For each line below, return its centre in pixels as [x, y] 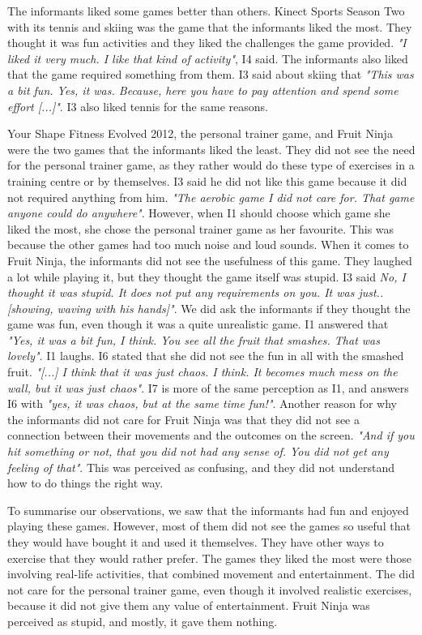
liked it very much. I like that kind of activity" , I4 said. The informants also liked [208, 58]
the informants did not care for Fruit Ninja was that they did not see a [183, 419]
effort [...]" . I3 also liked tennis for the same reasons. [138, 106]
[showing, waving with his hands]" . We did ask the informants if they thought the [209, 308]
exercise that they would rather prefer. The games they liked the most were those [210, 558]
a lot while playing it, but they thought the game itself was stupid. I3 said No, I [207, 276]
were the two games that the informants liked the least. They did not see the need [211, 149]
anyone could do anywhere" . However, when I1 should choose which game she [199, 213]
